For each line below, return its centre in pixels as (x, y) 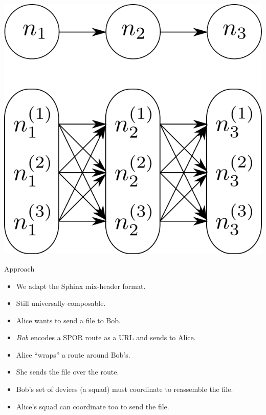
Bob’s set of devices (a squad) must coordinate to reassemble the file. (125, 389)
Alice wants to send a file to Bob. (68, 320)
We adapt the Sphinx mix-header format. (81, 286)
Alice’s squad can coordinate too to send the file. (93, 406)
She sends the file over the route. (68, 372)
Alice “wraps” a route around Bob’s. (73, 354)
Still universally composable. (61, 303)
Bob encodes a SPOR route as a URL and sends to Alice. (106, 337)
